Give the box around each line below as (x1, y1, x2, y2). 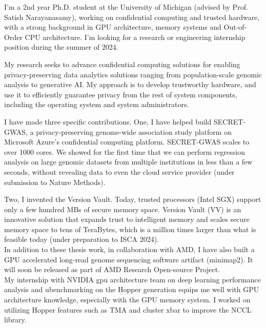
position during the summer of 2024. (4, 42, 118, 52)
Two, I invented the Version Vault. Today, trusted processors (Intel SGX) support (4, 194, 261, 204)
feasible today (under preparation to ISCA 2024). (4, 234, 159, 244)
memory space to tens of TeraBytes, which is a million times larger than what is (4, 223, 256, 234)
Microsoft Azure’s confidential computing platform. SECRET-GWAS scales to (4, 136, 250, 147)
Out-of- (223, 22, 247, 32)
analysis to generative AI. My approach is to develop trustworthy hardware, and (4, 79, 256, 90)
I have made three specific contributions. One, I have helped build (4, 116, 212, 127)
